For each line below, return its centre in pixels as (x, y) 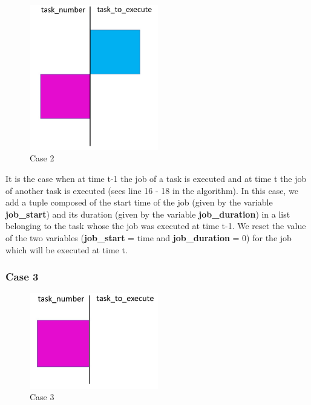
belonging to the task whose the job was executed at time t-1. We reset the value (156, 226)
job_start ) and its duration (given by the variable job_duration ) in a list (148, 214)
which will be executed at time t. (67, 249)
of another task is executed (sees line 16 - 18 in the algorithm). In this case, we (152, 190)
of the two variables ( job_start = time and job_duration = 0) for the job (149, 238)
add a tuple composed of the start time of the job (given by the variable (139, 202)
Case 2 (42, 158)
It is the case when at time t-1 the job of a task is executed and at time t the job (156, 179)
